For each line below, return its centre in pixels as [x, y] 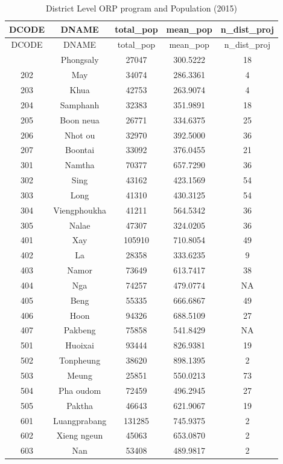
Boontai [80, 150]
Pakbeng [80, 330]
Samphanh [80, 104]
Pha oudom [80, 390]
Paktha [80, 405]
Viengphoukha [80, 210]
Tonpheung [80, 360]
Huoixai [80, 345]
